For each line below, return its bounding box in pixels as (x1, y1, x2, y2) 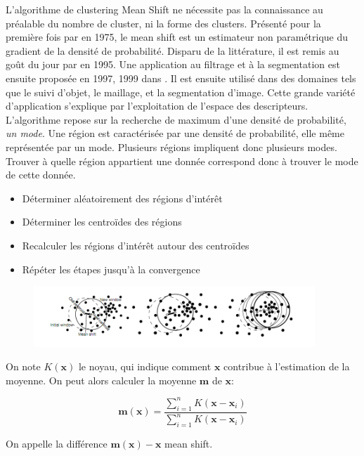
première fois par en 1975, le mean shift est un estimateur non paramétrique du (6, 30, 349, 44)
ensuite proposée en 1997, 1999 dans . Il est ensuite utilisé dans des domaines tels (6, 70, 356, 85)
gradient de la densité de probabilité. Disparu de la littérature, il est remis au (6, 43, 339, 58)
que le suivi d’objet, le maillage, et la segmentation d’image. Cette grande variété (6, 84, 356, 99)
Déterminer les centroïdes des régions (22, 214, 182, 229)
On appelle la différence (6, 436, 108, 450)
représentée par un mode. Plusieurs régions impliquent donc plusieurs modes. (6, 139, 337, 154)
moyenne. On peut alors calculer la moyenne (6, 372, 197, 387)
